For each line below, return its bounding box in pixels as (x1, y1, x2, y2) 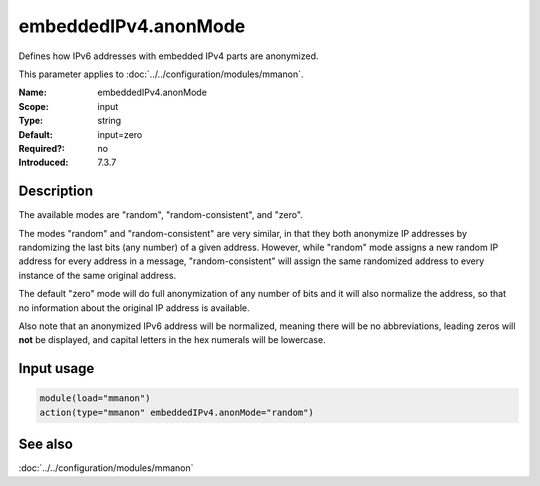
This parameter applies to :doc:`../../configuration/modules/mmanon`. (18, 68, 304, 80)
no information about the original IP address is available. (18, 301, 250, 314)
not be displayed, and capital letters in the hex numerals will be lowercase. (18, 334, 326, 346)
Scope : (18, 100, 49, 112)
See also (18, 436, 74, 453)
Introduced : (18, 156, 69, 169)
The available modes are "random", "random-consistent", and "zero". (18, 209, 304, 221)
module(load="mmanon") (39, 393, 151, 404)
